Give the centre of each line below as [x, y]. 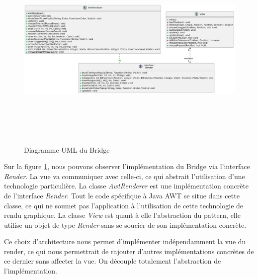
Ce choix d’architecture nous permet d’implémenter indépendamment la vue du [125, 241]
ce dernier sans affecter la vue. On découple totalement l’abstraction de [113, 261]
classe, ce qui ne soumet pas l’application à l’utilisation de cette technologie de [124, 205]
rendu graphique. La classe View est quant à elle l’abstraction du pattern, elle [122, 215]
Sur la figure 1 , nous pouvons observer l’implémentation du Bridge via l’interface [127, 166]
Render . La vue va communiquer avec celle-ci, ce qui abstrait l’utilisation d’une [125, 176]
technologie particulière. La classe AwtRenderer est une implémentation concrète [127, 186]
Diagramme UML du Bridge [67, 149]
